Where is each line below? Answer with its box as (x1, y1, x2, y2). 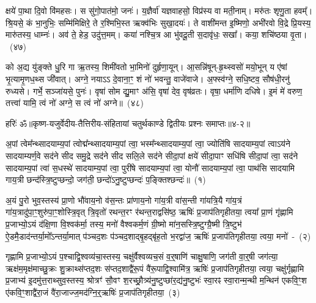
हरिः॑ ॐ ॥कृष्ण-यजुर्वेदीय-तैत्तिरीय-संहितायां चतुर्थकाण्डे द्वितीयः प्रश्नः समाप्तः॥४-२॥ (6, 116, 251, 129)
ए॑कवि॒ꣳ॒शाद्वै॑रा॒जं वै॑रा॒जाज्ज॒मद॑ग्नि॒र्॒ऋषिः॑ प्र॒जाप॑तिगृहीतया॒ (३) (6, 285, 180, 298)
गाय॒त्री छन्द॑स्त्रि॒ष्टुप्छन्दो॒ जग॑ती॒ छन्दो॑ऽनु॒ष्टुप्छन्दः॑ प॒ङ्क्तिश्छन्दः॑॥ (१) (6, 173, 206, 186)
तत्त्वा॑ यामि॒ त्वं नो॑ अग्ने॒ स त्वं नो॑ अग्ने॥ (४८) (6, 96, 144, 109)
